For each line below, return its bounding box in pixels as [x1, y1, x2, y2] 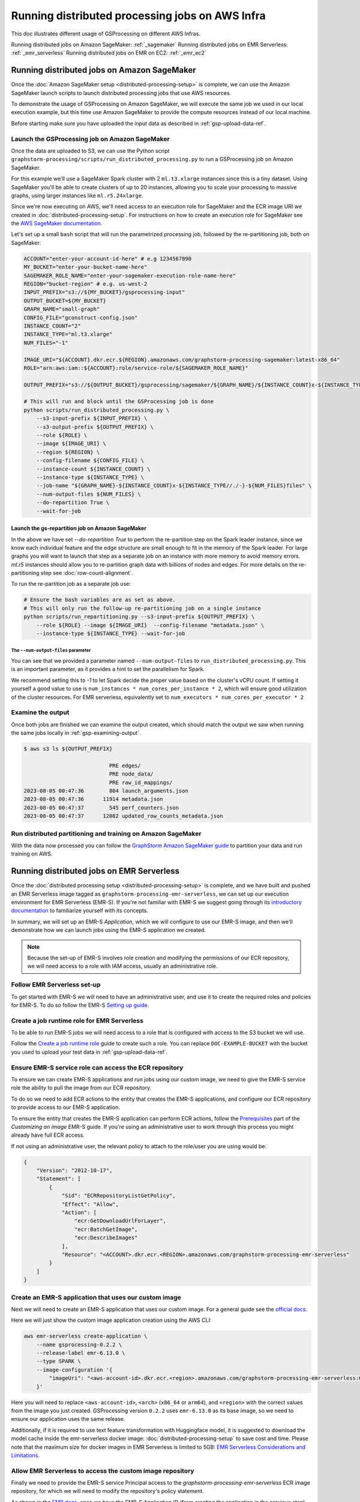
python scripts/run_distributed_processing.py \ [23, 406, 170, 413]
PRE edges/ [109, 762, 141, 769]
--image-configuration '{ [36, 1366, 113, 1373]
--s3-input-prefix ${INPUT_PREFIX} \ [36, 415, 148, 422]
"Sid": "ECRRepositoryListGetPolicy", [61, 1193, 176, 1199]
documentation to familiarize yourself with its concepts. [11, 907, 149, 914]
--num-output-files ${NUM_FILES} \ [36, 490, 141, 497]
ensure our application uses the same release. [11, 1415, 125, 1423]
